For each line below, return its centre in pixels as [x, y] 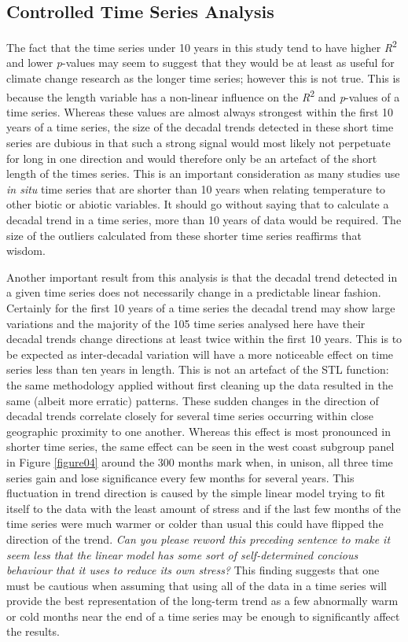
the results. [33, 631]
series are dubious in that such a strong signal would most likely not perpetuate [198, 143]
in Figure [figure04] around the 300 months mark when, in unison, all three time [200, 461]
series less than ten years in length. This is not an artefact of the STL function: [198, 369]
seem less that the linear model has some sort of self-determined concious [182, 554]
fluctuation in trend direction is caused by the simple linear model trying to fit [196, 493]
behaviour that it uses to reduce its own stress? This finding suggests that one [193, 570]
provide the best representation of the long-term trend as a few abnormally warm [202, 601]
